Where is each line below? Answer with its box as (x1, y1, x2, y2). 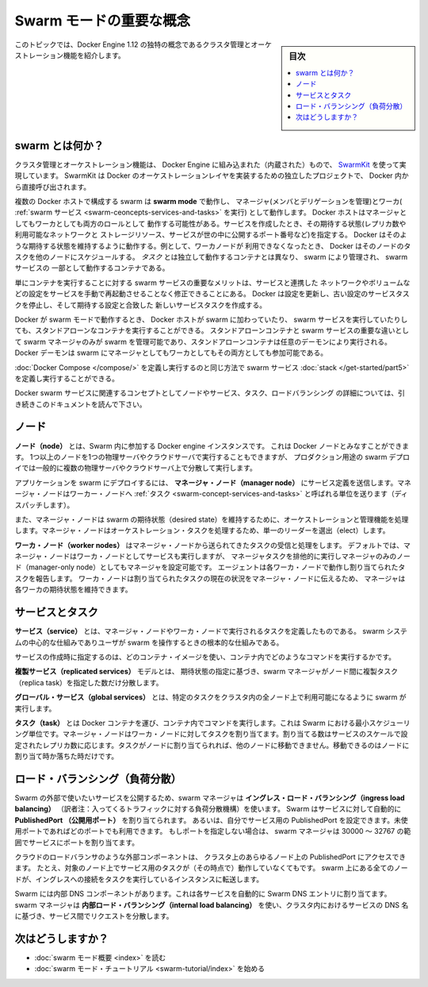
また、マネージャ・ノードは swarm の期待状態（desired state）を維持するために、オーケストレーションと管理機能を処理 (14, 515, 409, 524)
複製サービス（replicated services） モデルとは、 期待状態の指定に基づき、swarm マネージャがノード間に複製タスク (14, 667, 399, 677)
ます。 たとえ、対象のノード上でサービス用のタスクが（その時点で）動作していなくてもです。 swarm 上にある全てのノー (14, 863, 408, 873)
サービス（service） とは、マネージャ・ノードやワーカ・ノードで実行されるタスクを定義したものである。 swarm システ (14, 627, 408, 636)
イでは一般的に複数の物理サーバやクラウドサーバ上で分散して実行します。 (14, 463, 257, 472)
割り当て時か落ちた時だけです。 (14, 751, 119, 761)
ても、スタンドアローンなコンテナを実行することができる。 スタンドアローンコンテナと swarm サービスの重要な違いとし (14, 326, 410, 335)
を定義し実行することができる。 (14, 373, 119, 383)
